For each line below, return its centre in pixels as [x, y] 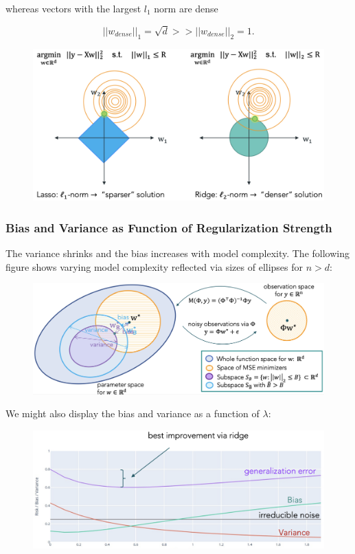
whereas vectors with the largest [73, 8]
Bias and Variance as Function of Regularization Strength [169, 228]
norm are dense [186, 8]
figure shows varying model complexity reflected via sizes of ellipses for [154, 266]
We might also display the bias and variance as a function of [133, 413]
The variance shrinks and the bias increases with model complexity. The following [177, 253]
